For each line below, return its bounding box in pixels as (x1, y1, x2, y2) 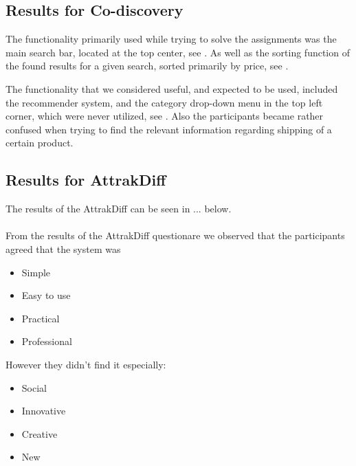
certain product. (5, 135, 74, 150)
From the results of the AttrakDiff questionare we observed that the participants (5, 228, 345, 243)
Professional (21, 334, 72, 348)
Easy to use (21, 288, 71, 302)
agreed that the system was (5, 241, 121, 256)
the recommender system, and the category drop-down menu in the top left (5, 95, 323, 109)
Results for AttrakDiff (5, 169, 166, 190)
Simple (21, 265, 51, 279)
